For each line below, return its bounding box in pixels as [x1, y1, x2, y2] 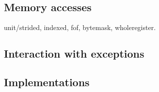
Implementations [4, 74, 90, 89]
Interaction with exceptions [4, 46, 144, 61]
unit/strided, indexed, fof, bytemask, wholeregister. [4, 22, 156, 32]
